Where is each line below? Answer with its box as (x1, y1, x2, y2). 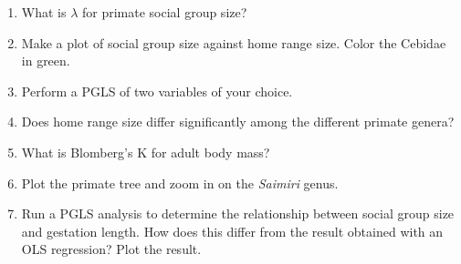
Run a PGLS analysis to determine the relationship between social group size (21, 204, 455, 223)
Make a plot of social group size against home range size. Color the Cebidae (21, 33, 446, 52)
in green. (21, 51, 70, 70)
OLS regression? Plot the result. (21, 239, 202, 259)
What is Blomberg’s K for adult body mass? (21, 142, 270, 161)
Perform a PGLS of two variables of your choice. (21, 81, 293, 100)
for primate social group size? (81, 3, 247, 21)
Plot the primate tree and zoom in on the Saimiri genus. (21, 173, 339, 192)
